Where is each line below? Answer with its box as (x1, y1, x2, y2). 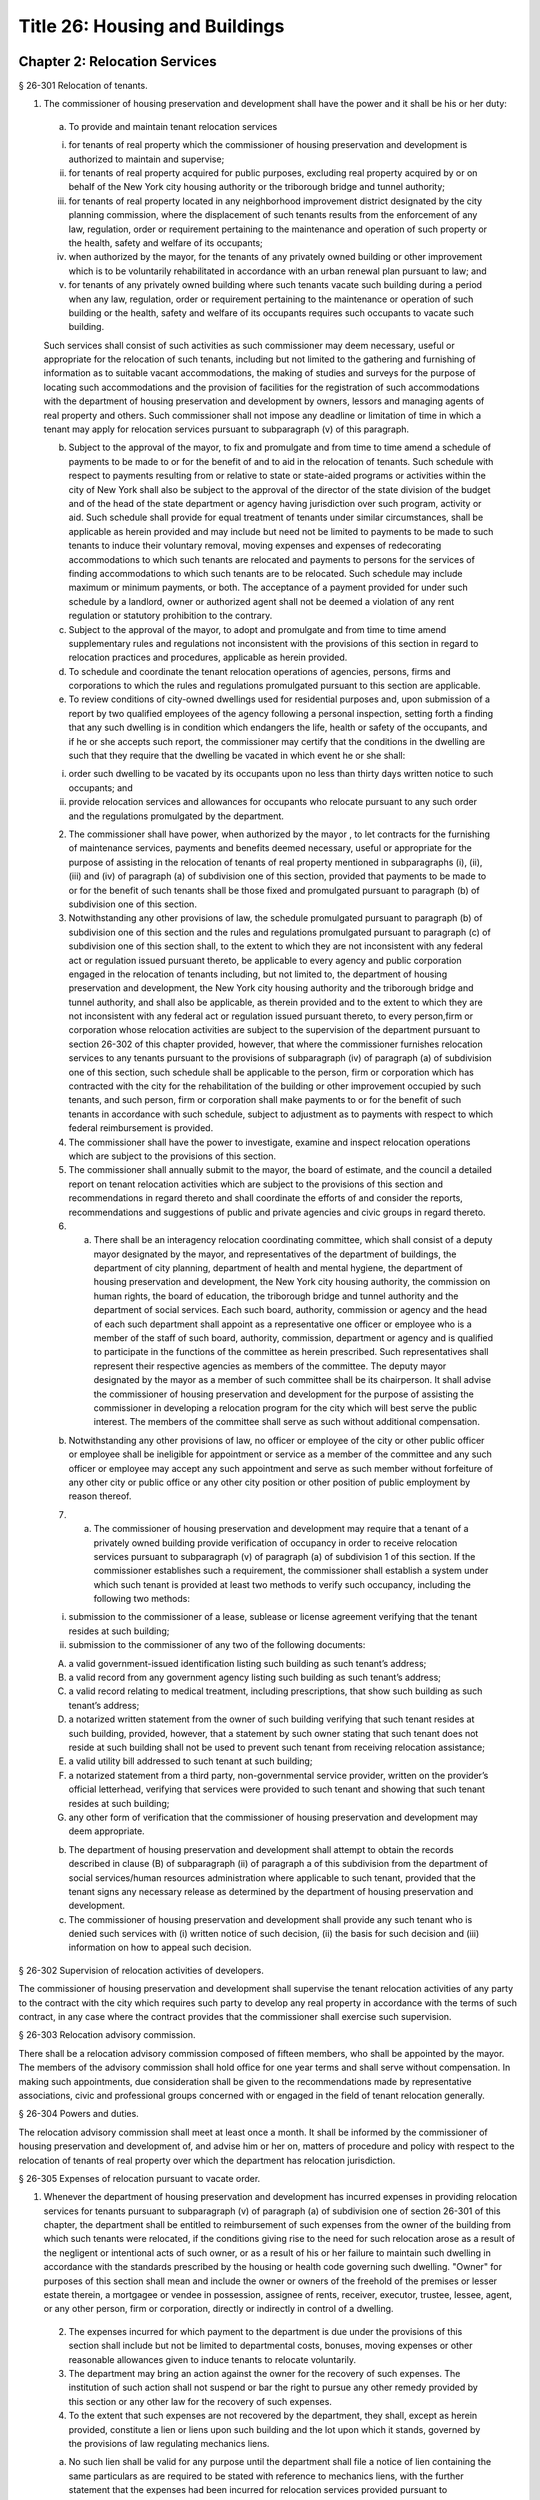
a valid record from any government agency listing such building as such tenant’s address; (68, 1671, 442, 1684)
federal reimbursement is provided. (68, 1122, 214, 1134)
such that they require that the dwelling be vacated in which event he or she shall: (68, 750, 406, 762)
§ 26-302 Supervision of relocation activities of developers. (18, 1964, 265, 1976)
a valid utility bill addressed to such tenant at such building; (68, 1755, 313, 1767)
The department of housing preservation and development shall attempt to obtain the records (68, 1843, 454, 1855)
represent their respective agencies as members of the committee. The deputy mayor (93, 1360, 447, 1372)
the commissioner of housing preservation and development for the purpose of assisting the (93, 1388, 474, 1400)
